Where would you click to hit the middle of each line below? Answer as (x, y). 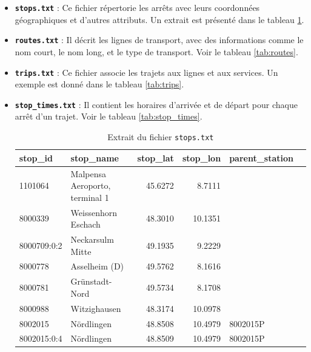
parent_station (261, 157)
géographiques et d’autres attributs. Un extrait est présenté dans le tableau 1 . (159, 19)
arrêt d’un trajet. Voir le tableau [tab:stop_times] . (109, 116)
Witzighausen (96, 308)
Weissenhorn (94, 212)
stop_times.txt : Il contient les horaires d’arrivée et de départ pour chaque (156, 104)
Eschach (85, 224)
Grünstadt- (91, 281)
